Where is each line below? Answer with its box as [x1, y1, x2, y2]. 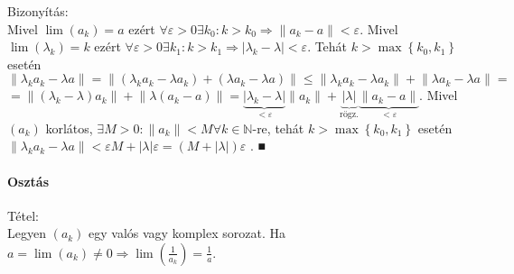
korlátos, [45, 118, 93, 137]
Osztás [7, 171, 50, 190]
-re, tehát [252, 118, 304, 137]
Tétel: [7, 205, 39, 224]
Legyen [7, 224, 46, 242]
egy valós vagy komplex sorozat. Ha [89, 224, 286, 242]
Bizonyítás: [7, 2, 69, 20]
